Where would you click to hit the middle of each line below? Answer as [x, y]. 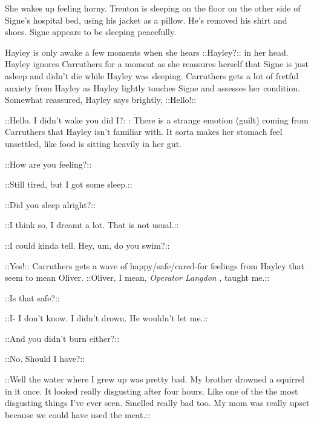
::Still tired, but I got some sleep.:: [69, 184]
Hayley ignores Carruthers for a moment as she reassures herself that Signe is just [157, 64]
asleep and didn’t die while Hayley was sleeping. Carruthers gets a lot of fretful [152, 75]
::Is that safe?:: [32, 297]
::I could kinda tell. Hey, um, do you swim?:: [87, 245]
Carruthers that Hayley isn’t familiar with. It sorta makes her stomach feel [144, 132]
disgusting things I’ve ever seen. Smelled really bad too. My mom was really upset [157, 403]
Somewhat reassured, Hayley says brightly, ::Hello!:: [101, 100]
